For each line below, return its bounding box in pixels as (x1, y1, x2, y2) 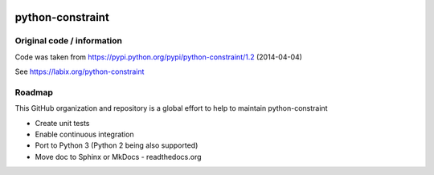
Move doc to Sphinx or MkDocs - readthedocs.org (35, 152, 202, 161)
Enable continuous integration (35, 129, 134, 140)
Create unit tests (35, 118, 90, 128)
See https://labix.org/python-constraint (14, 67, 145, 76)
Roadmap (14, 87, 54, 98)
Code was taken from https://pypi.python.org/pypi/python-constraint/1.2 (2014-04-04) (14, 52, 303, 62)
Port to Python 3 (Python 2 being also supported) (35, 140, 199, 150)
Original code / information (14, 35, 123, 47)
